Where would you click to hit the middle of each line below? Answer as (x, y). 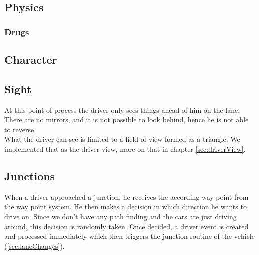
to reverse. (20, 129)
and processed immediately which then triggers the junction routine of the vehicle (129, 236)
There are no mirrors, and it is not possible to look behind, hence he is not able (126, 120)
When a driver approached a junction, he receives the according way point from (126, 197)
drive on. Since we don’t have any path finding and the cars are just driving (120, 216)
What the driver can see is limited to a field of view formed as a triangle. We (122, 139)
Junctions (30, 176)
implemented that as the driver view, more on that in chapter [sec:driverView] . (125, 149)
